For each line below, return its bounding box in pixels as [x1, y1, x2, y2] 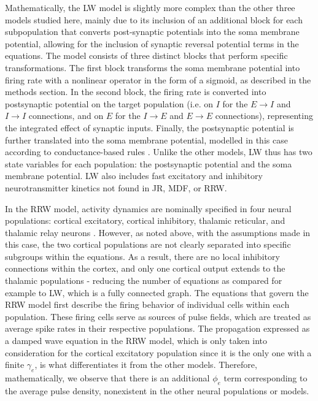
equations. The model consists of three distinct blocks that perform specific [5, 49, 288, 62]
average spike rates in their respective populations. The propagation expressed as [5, 322, 310, 335]
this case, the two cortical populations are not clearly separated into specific [5, 238, 291, 251]
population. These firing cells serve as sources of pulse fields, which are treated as [5, 310, 311, 323]
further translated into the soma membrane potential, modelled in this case [5, 133, 288, 146]
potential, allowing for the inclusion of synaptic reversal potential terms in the [5, 37, 299, 50]
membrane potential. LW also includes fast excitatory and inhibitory [5, 169, 263, 182]
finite [5, 358, 25, 371]
